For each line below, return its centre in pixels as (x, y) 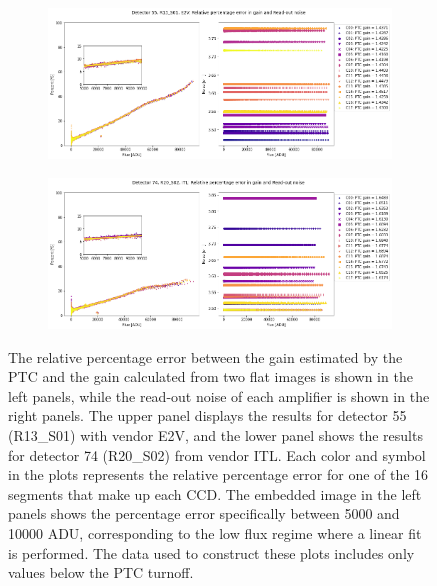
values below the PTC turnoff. (101, 572)
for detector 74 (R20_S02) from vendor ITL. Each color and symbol (217, 454)
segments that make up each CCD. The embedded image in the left (215, 493)
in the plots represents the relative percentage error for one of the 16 (218, 474)
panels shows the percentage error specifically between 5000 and (204, 513)
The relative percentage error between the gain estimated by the (205, 356)
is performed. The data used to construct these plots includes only (211, 552)
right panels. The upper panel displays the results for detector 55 (207, 415)
